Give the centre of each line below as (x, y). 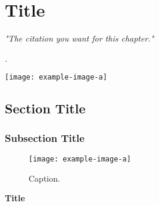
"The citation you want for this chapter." (79, 38)
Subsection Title (45, 137)
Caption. (44, 178)
